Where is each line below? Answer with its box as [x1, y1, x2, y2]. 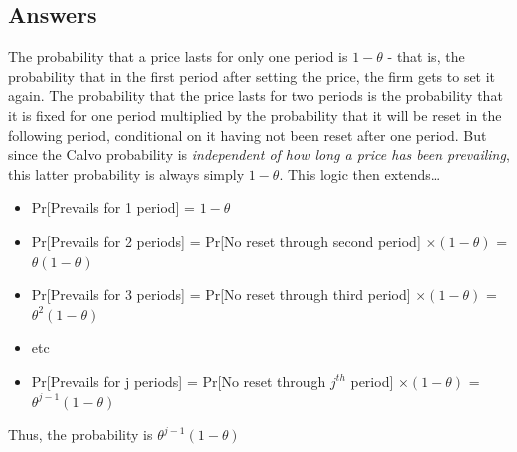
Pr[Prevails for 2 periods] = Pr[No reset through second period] [31, 230, 421, 251]
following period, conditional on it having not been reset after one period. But [8, 124, 487, 145]
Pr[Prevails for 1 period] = [31, 197, 196, 218]
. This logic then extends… [279, 163, 441, 184]
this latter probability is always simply [8, 163, 245, 184]
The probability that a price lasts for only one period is [8, 46, 348, 67]
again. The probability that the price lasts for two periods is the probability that [8, 85, 503, 106]
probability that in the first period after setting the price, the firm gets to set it [8, 65, 496, 86]
